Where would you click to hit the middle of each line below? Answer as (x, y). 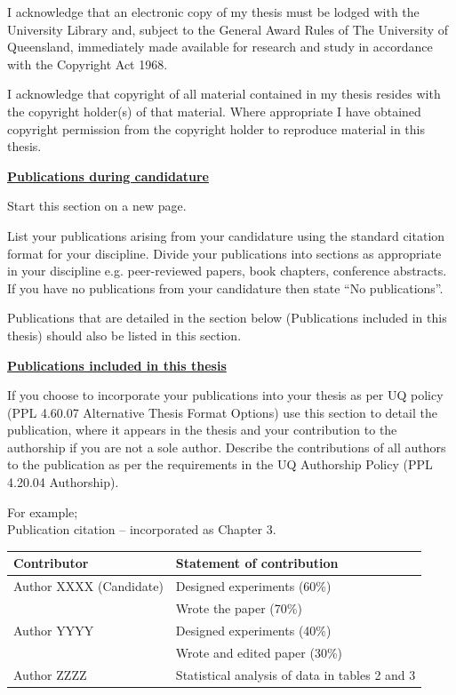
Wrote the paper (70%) (239, 608)
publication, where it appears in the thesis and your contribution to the (202, 430)
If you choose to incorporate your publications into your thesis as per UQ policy (225, 395)
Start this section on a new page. (97, 206)
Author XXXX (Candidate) (88, 586)
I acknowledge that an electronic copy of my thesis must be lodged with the (213, 12)
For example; (43, 511)
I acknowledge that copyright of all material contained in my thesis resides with (224, 94)
